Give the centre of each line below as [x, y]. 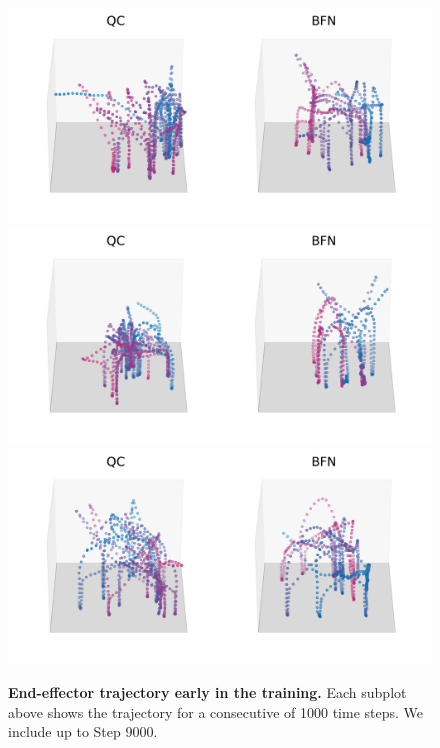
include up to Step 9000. [83, 731]
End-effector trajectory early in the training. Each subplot [207, 691]
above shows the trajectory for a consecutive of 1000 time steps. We [216, 711]
